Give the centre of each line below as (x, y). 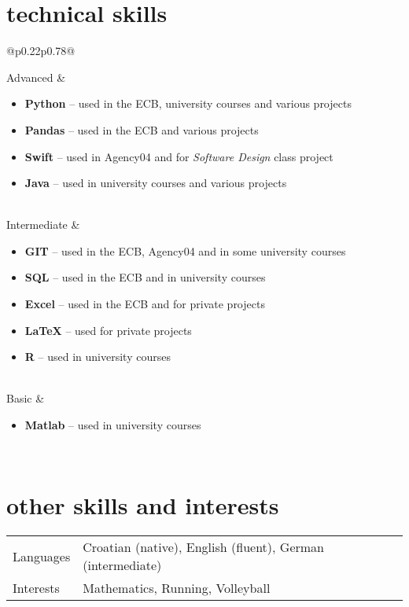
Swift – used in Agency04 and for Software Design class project (179, 156)
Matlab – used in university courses (113, 425)
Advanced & (36, 77)
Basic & (26, 398)
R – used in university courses (98, 357)
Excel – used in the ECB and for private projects (145, 304)
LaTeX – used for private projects (108, 330)
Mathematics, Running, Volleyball (177, 588)
